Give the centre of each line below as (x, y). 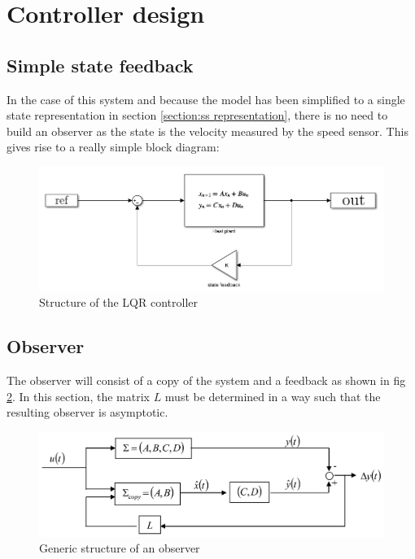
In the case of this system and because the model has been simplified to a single (206, 99)
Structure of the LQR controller (119, 302)
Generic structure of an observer (120, 548)
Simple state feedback (100, 65)
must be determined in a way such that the (273, 396)
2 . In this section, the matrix (78, 396)
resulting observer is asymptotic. (87, 412)
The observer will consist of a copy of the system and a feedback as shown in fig (206, 380)
